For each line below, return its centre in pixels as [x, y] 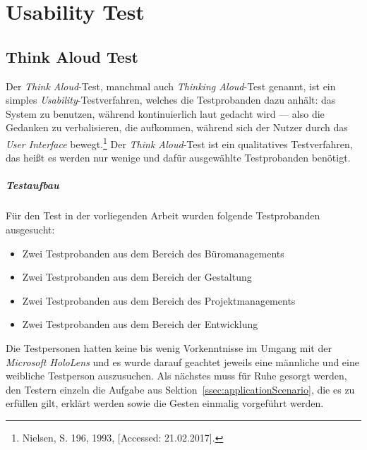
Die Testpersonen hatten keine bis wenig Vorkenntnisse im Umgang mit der [169, 347]
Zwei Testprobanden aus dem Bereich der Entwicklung [140, 324]
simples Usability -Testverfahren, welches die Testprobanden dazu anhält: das [171, 100]
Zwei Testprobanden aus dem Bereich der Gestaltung [137, 277]
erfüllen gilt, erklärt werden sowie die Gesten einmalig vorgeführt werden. [165, 403]
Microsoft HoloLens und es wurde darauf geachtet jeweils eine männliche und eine [182, 361]
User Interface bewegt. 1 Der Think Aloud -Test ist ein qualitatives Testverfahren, [179, 142]
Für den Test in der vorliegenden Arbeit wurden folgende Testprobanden [163, 215]
